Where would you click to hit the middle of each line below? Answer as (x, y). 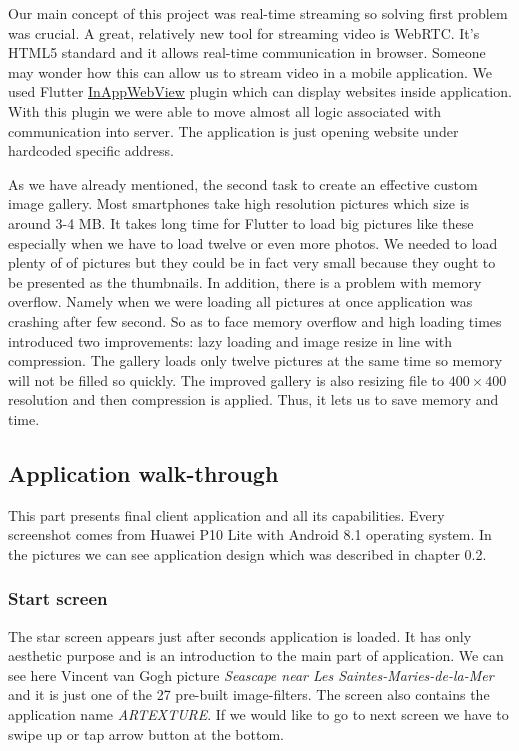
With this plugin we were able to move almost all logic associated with (225, 110)
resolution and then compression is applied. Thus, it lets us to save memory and (253, 399)
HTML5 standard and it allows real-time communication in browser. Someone (247, 52)
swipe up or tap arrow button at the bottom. (146, 733)
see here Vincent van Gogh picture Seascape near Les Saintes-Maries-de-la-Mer (251, 674)
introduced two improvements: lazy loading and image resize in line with (230, 340)
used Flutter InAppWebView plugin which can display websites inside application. (260, 91)
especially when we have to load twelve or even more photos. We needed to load (253, 242)
